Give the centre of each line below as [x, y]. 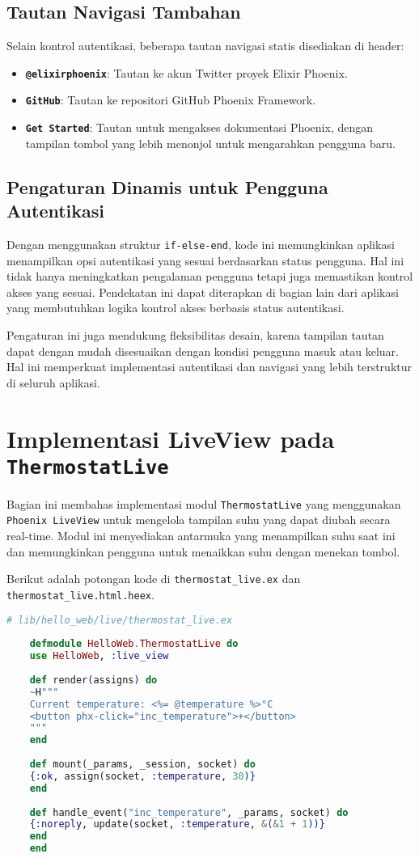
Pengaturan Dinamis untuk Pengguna [167, 186]
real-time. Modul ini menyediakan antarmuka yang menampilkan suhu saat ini [201, 536]
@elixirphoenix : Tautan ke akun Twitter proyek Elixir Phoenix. [186, 72]
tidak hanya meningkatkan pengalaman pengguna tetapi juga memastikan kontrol [210, 276]
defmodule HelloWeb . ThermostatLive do [134, 644]
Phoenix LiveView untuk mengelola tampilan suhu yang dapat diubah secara [199, 520]
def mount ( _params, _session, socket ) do [142, 765]
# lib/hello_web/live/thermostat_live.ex [120, 620]
